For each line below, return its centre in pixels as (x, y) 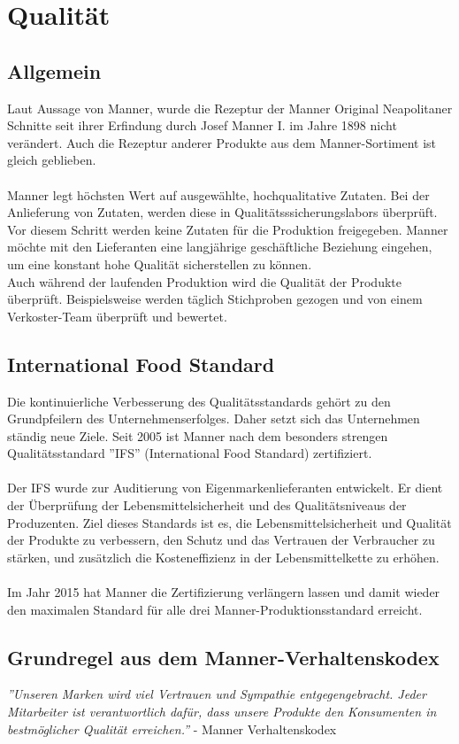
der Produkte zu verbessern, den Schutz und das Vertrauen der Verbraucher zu (221, 540)
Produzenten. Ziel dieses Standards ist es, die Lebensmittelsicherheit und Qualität (229, 522)
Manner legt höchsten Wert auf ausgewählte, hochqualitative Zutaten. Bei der (218, 194)
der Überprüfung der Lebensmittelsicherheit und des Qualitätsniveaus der (207, 505)
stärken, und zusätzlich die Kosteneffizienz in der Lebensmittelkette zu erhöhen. (223, 557)
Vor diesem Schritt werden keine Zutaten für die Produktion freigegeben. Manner (228, 229)
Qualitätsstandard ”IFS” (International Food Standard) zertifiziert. (190, 453)
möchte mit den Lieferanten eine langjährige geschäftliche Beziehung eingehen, (220, 247)
